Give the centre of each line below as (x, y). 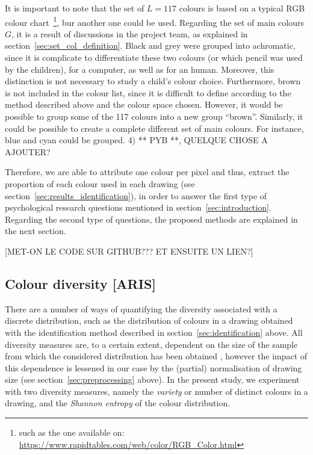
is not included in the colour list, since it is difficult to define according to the (148, 92)
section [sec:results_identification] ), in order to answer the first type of (136, 195)
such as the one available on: (72, 432)
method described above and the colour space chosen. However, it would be (144, 104)
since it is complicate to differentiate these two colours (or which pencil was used (154, 57)
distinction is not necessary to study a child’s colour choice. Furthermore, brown (153, 81)
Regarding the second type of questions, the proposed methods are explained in (151, 219)
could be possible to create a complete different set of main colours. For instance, (154, 128)
